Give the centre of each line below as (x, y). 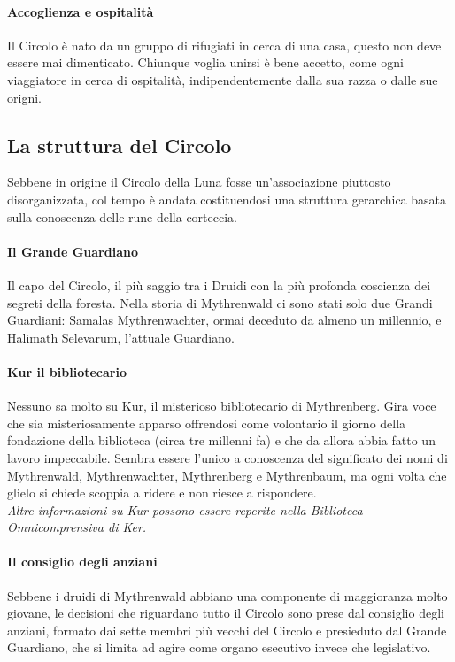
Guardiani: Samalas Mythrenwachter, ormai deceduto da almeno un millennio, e (224, 320)
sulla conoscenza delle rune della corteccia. (122, 216)
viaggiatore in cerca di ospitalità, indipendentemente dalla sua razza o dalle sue (223, 79)
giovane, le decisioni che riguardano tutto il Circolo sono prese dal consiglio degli (226, 613)
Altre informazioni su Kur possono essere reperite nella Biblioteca (185, 509)
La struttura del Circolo (120, 145)
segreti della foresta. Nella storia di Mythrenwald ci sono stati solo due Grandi (220, 302)
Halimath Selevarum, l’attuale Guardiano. (121, 337)
